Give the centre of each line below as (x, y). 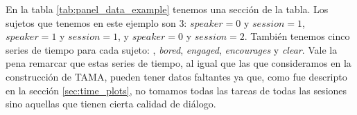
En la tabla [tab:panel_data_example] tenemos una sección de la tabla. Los (167, 9)
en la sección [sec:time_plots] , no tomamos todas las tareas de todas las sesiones (176, 90)
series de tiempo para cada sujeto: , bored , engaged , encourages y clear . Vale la (172, 49)
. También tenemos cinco (297, 36)
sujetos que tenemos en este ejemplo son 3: (96, 22)
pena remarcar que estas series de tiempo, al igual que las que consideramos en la (178, 63)
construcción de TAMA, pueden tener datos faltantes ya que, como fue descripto (176, 76)
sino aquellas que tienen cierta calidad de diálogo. (111, 104)
